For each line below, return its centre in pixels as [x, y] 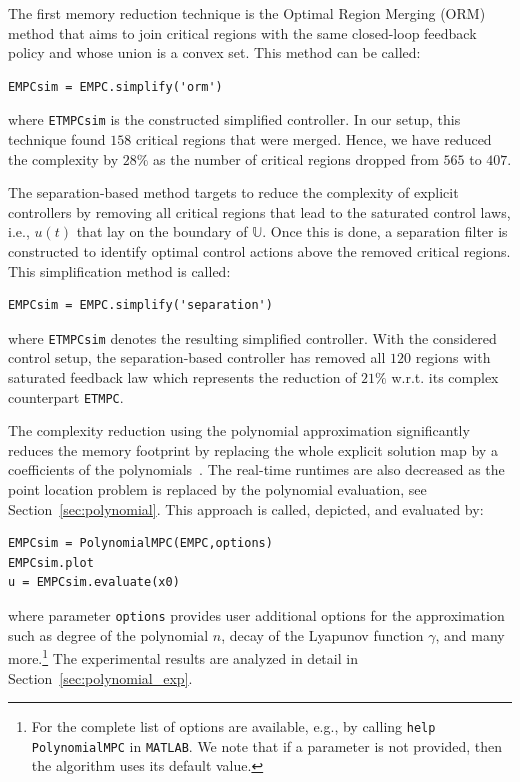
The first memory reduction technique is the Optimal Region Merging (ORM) [247, 13]
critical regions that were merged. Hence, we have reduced [313, 139]
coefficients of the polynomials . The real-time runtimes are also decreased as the [256, 469]
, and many [470, 634]
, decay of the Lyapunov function [322, 634]
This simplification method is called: [119, 270]
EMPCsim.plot [51, 562]
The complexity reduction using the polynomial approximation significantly [239, 430]
